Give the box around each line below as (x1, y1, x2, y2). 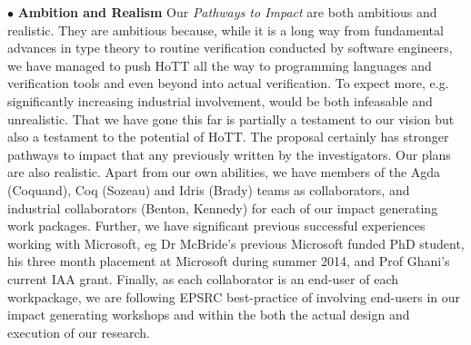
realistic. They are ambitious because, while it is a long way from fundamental (7, 20, 444, 39)
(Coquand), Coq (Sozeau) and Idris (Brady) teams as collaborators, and (7, 180, 410, 199)
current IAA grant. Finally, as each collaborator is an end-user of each (7, 269, 398, 288)
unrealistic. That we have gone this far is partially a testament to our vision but (7, 109, 455, 128)
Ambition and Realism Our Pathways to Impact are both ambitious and (17, 3, 437, 21)
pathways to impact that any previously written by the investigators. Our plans (7, 144, 451, 163)
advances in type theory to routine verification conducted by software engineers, (7, 38, 453, 57)
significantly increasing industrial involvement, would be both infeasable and (7, 91, 433, 110)
